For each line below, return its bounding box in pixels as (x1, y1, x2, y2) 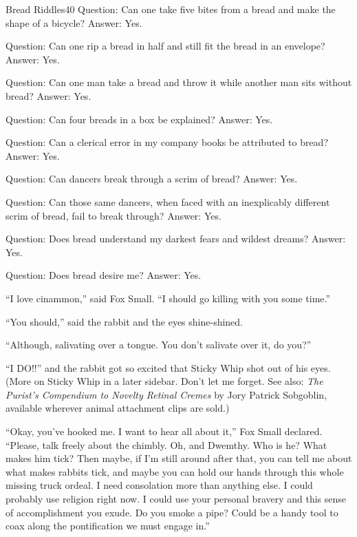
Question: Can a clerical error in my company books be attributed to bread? (6, 135, 329, 149)
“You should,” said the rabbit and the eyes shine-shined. (6, 314, 244, 328)
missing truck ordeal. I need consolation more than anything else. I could (6, 478, 313, 492)
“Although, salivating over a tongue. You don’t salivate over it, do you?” (6, 337, 312, 352)
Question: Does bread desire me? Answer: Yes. (6, 268, 202, 282)
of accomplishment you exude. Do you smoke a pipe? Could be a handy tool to (6, 505, 338, 519)
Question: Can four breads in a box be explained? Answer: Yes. (6, 112, 273, 126)
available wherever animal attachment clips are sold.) (6, 401, 230, 415)
